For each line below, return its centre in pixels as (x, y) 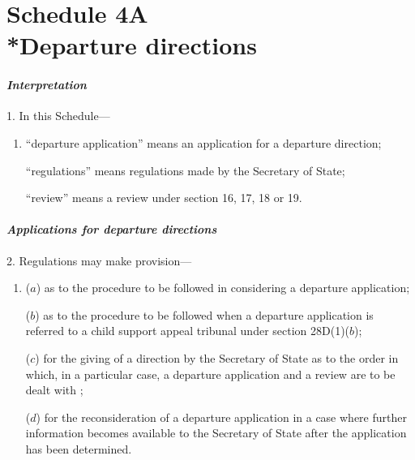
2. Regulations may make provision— (99, 260)
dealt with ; (54, 390)
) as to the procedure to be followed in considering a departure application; (223, 288)
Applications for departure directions (112, 229)
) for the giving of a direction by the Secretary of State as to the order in (217, 357)
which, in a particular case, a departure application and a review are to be (210, 374)
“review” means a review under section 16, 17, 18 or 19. (164, 198)
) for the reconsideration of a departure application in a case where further (221, 417)
